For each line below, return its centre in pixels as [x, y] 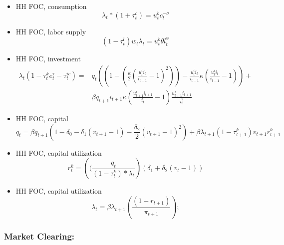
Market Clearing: [39, 236]
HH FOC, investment [48, 59]
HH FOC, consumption [51, 6]
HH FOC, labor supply [51, 31]
